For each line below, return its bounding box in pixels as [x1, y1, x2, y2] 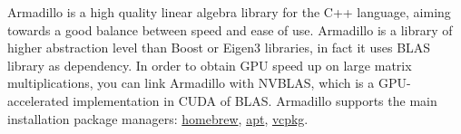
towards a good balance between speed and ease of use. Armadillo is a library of [7, 20, 453, 39]
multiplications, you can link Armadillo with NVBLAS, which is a [7, 73, 375, 92]
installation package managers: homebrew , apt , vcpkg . [7, 109, 309, 128]
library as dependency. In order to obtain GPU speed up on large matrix [7, 55, 412, 74]
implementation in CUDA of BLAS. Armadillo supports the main [73, 91, 437, 110]
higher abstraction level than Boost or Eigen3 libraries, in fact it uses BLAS [7, 38, 431, 57]
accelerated [7, 91, 69, 110]
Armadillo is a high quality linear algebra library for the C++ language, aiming [7, 3, 451, 21]
